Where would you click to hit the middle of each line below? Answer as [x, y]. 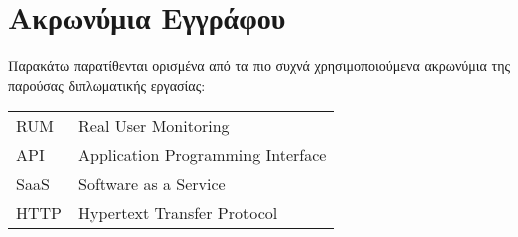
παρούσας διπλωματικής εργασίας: [107, 84]
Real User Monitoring [154, 126]
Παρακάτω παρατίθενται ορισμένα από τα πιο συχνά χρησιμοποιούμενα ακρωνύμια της [259, 65]
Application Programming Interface [202, 155]
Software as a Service [152, 184]
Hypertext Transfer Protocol [178, 213]
